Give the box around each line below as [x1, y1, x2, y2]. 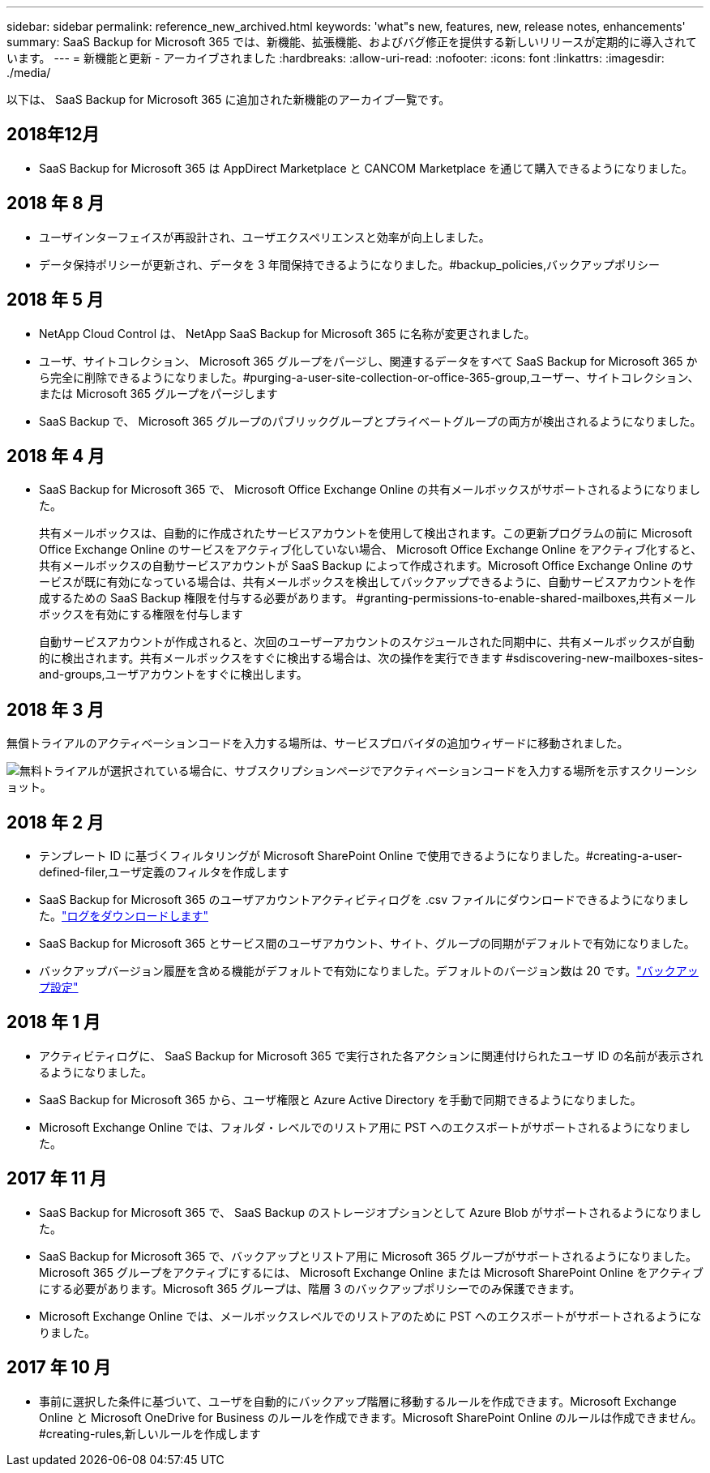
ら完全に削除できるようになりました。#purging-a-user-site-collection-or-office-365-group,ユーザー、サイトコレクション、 [39, 370, 699, 384]
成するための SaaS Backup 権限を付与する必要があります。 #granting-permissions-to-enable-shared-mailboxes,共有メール [39, 591, 696, 606]
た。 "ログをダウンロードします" [39, 909, 209, 923]
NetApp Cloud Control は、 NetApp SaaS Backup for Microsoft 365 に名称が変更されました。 [39, 326, 536, 340]
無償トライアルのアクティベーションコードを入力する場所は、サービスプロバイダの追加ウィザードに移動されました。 [6, 736, 629, 751]
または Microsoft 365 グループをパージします [39, 386, 278, 400]
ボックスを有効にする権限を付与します [39, 607, 243, 622]
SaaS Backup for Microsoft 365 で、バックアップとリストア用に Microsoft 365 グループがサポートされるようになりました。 [39, 1248, 698, 1263]
